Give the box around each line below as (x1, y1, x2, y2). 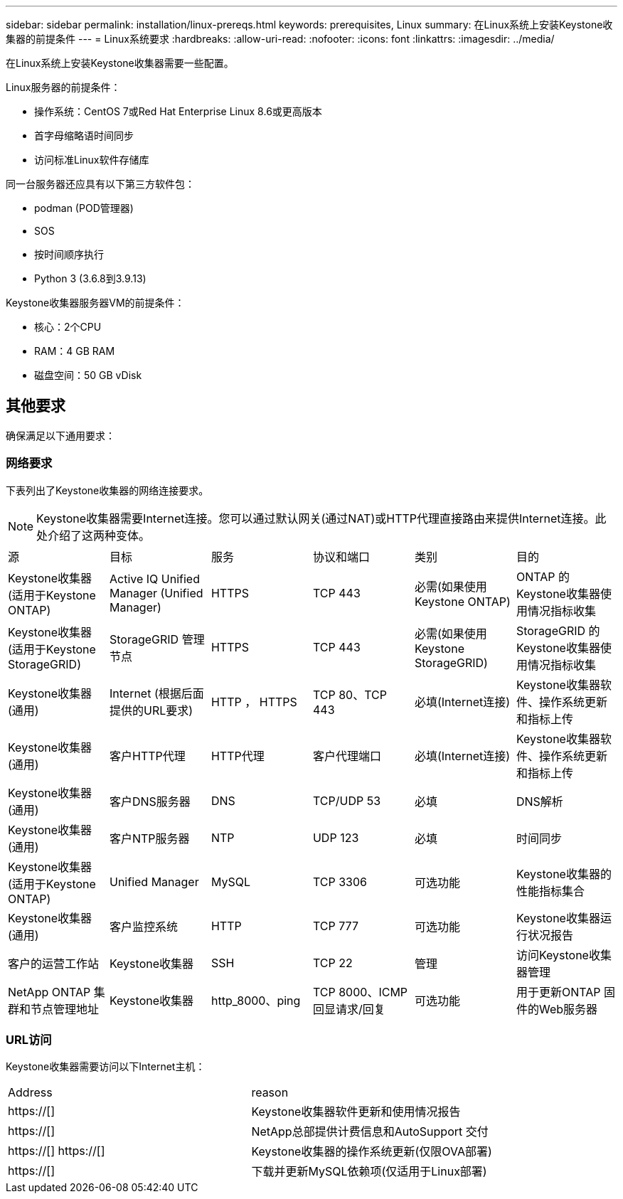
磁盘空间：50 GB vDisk (34, 369, 142, 381)
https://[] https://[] (8, 1144, 105, 1158)
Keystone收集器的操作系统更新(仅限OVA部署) (251, 1144, 492, 1159)
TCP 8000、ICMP (312, 984, 408, 999)
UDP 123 (312, 830, 359, 845)
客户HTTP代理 (109, 748, 186, 763)
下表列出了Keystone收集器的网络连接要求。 (6, 484, 209, 496)
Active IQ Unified (109, 571, 200, 586)
